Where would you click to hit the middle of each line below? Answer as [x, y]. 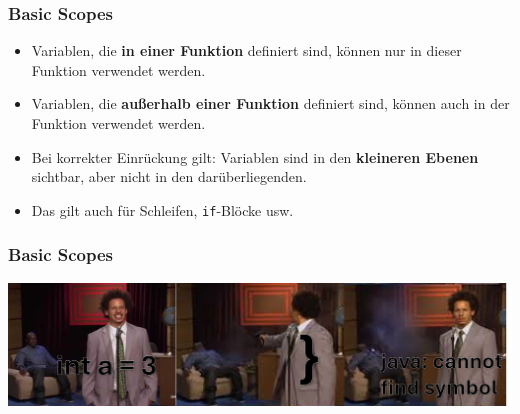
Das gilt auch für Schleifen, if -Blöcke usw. [162, 209]
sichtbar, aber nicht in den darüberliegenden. [169, 176]
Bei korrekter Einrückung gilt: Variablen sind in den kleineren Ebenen [255, 156]
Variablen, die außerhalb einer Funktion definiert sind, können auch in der [270, 103]
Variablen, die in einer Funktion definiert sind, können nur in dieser [246, 50]
